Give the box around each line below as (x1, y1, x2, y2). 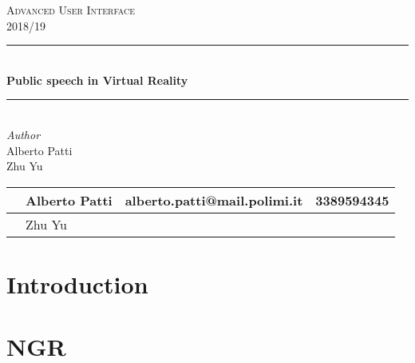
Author (6, 126, 41, 142)
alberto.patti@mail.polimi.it (125, 190, 303, 209)
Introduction (6, 267, 148, 300)
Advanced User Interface (6, 2, 136, 18)
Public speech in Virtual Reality (6, 71, 188, 88)
